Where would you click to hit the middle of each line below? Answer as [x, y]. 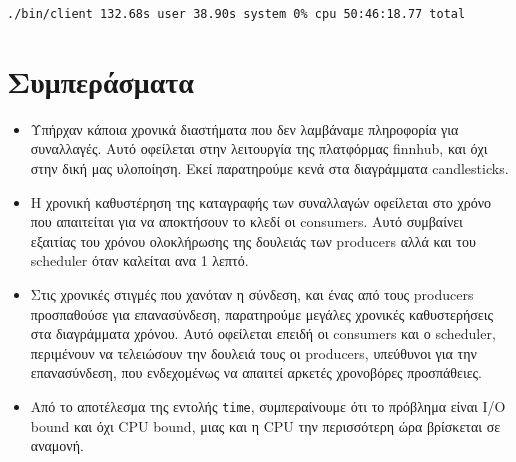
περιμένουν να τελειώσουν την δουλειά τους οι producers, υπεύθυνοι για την [253, 352]
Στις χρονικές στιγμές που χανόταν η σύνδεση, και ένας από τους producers [252, 293]
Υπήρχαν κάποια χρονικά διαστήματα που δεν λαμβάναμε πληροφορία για [244, 128]
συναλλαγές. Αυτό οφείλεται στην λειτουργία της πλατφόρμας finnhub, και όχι [259, 148]
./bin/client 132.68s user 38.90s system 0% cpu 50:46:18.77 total [236, 14]
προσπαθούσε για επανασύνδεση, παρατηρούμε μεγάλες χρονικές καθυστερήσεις [261, 313]
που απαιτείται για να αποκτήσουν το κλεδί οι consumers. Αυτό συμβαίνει [246, 221]
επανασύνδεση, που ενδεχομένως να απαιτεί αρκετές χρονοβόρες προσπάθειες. [256, 372]
